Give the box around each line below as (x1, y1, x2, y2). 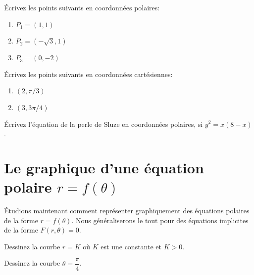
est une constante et (101, 241, 161, 251)
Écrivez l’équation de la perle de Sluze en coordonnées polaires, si (4, 118, 203, 129)
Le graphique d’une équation (4, 157, 204, 177)
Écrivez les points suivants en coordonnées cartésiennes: (4, 69, 173, 79)
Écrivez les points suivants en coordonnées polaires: (4, 2, 160, 12)
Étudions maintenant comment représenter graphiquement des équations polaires (4, 205, 250, 216)
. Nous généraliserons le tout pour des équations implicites (71, 215, 249, 225)
